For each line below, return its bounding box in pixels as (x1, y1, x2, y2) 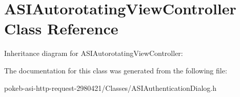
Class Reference (4, 18, 118, 39)
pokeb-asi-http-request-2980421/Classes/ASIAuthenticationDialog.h (4, 82, 217, 93)
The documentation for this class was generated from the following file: (4, 65, 227, 75)
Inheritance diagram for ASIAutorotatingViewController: (4, 48, 183, 59)
